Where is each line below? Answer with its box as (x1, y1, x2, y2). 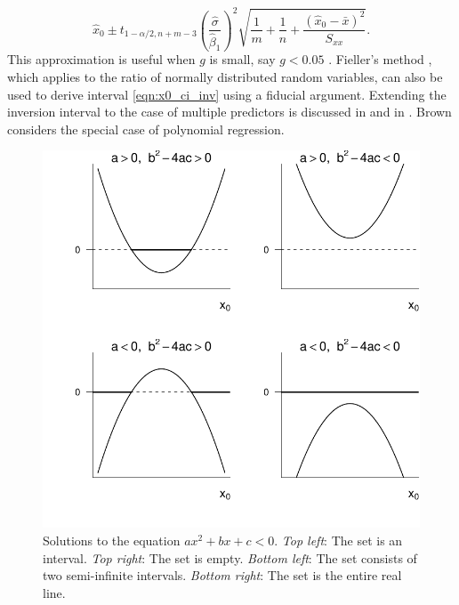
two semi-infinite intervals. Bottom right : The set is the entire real (43, 566, 402, 585)
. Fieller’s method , (328, 50, 432, 69)
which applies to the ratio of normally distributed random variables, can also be (7, 68, 443, 86)
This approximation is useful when (7, 50, 196, 69)
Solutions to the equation (43, 531, 181, 550)
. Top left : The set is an (274, 531, 403, 550)
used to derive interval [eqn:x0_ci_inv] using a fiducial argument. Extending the (7, 85, 447, 103)
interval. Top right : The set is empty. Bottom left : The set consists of (43, 548, 417, 567)
